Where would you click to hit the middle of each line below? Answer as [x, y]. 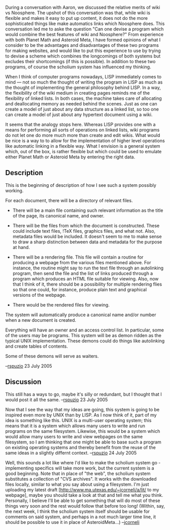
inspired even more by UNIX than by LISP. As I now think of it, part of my [81, 415]
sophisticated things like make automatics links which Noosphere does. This [85, 23]
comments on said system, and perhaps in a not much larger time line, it [81, 517]
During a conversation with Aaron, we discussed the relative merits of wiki [83, 7]
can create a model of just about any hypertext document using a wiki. [79, 115]
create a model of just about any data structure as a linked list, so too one [82, 109]
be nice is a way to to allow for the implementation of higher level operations [85, 141]
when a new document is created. [41, 320]
